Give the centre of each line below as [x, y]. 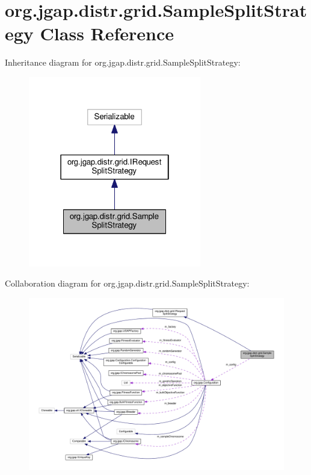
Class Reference [107, 33]
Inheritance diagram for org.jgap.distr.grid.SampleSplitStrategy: [123, 62]
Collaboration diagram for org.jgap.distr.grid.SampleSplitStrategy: [127, 283]
